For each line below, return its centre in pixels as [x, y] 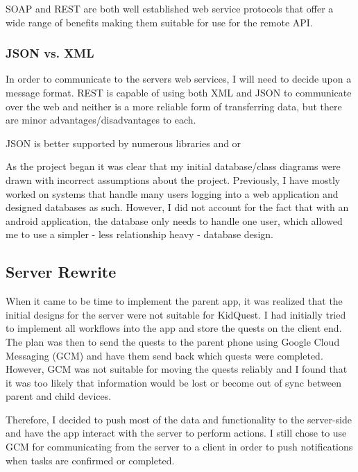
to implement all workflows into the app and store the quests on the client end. [174, 328]
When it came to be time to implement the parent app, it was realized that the [174, 301]
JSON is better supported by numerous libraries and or [123, 143]
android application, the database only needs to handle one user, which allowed [174, 220]
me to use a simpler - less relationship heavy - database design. [139, 234]
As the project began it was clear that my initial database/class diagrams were [173, 166]
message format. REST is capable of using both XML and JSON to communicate [179, 92]
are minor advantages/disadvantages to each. [101, 120]
